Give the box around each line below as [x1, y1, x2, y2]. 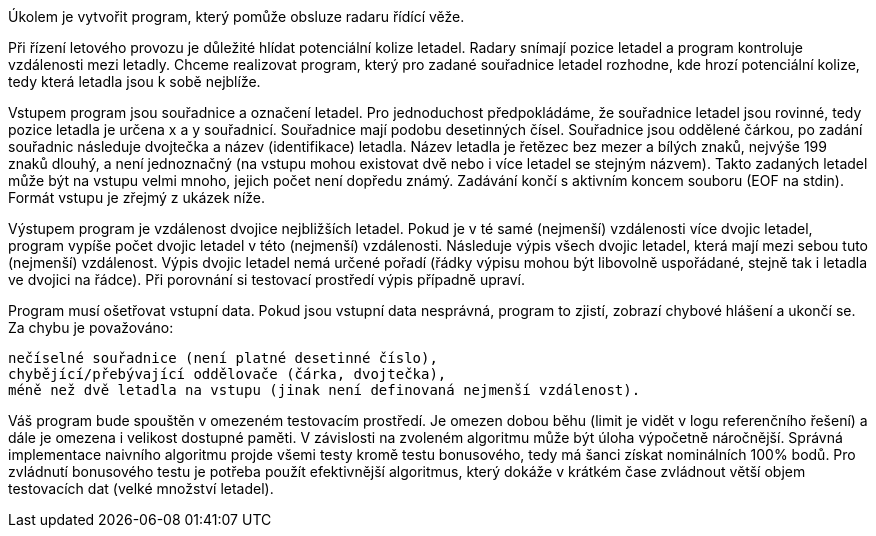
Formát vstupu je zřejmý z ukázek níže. [8, 189, 266, 206]
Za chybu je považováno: [8, 319, 174, 336]
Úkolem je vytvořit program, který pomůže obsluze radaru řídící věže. [8, 8, 465, 25]
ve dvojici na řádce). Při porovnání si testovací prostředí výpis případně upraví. [8, 271, 526, 288]
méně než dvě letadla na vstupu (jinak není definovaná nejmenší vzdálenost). [8, 382, 641, 398]
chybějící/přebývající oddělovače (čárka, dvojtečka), [8, 366, 447, 382]
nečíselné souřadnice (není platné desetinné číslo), [8, 350, 438, 366]
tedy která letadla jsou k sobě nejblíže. [8, 73, 261, 90]
